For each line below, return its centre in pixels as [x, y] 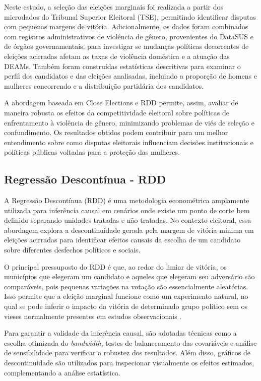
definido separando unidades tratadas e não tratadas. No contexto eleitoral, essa [128, 220]
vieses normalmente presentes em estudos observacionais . [93, 316]
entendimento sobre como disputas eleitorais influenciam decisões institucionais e [129, 142]
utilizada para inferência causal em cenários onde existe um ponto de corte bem [127, 210]
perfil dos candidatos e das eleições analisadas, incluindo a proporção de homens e [130, 76]
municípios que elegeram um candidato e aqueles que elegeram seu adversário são [129, 276]
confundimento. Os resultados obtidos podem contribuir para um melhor [116, 132]
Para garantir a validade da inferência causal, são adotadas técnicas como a [120, 333]
